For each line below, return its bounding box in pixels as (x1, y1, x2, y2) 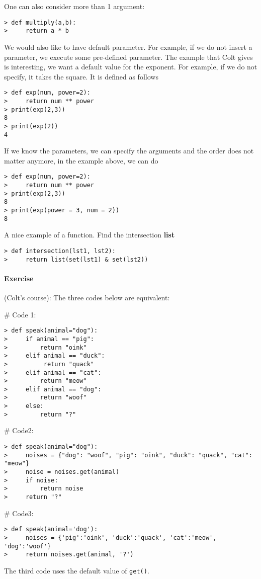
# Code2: (4, 425, 34, 436)
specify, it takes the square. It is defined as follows (4, 71, 158, 81)
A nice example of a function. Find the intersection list (4, 229, 175, 240)
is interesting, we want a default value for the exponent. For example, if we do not (4, 61, 257, 72)
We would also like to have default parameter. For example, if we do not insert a (4, 41, 252, 52)
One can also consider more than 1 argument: (4, 1, 145, 11)
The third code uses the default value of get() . (4, 565, 149, 575)
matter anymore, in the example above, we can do (4, 155, 158, 166)
